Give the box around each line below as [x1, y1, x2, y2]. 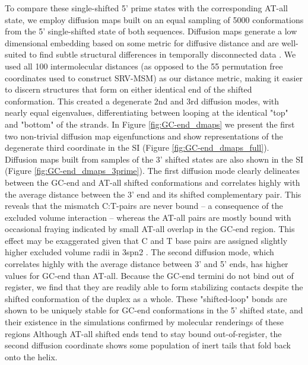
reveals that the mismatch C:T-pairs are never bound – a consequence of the [5, 199, 283, 212]
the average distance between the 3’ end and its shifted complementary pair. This [5, 188, 301, 200]
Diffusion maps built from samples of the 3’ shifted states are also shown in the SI [5, 153, 303, 165]
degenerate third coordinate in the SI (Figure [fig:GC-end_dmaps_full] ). [5, 141, 269, 154]
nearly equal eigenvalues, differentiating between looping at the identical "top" [5, 106, 288, 119]
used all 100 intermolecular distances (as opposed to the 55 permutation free [5, 59, 283, 72]
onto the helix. [5, 350, 58, 363]
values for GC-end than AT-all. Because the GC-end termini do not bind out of [5, 269, 294, 281]
